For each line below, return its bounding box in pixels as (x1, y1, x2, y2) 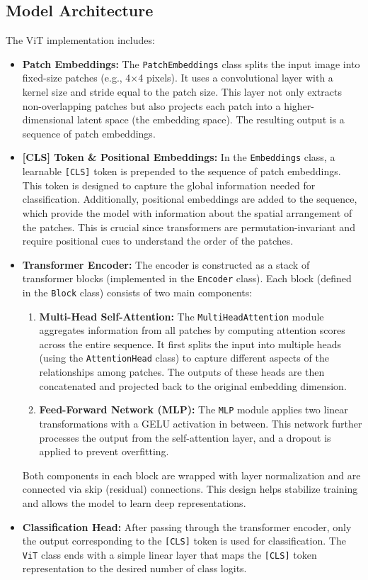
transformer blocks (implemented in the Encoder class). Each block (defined (22, 271, 352, 286)
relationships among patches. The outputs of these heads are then (39, 364, 325, 379)
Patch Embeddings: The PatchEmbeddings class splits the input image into (22, 56, 360, 71)
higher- (284, 98, 314, 113)
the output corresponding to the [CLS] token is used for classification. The (22, 533, 346, 548)
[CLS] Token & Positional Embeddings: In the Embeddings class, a (22, 150, 335, 164)
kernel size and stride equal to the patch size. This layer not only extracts (22, 84, 343, 99)
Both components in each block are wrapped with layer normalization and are (22, 467, 361, 482)
